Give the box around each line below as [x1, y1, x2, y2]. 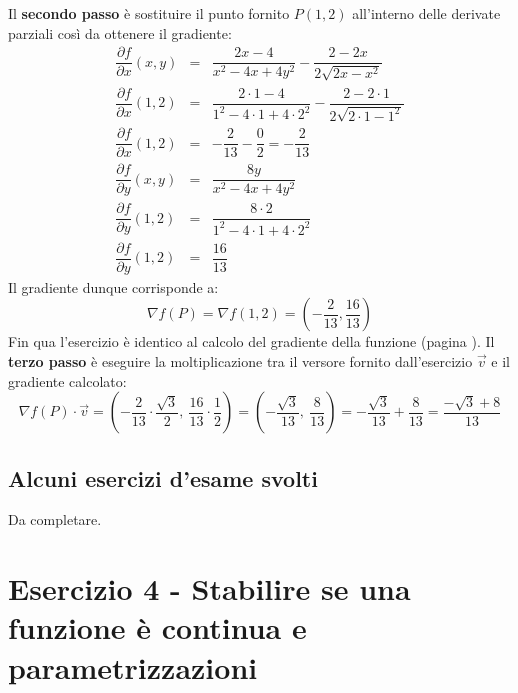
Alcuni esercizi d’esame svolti [8, 462, 318, 493]
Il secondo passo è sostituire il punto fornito [8, 3, 290, 23]
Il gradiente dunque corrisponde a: [8, 276, 219, 297]
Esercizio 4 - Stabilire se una [8, 568, 411, 609]
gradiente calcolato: [8, 370, 127, 391]
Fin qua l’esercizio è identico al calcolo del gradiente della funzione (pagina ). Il [8, 331, 495, 352]
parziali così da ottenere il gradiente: [8, 22, 232, 43]
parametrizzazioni [8, 646, 258, 687]
